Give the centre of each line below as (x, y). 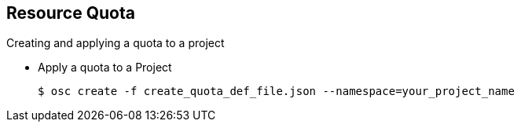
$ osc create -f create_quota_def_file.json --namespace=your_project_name (276, 91)
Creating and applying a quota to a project (116, 43)
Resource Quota (71, 13)
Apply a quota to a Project (105, 68)
